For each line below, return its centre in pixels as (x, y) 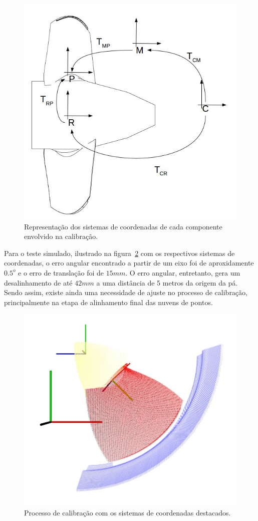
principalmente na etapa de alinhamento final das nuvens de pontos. (108, 302)
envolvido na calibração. (61, 236)
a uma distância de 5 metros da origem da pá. (167, 282)
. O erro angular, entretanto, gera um (183, 272)
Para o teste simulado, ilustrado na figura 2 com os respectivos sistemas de (119, 253)
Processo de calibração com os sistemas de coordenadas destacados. (127, 512)
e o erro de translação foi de (61, 272)
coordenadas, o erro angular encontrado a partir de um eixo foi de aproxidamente (129, 263)
